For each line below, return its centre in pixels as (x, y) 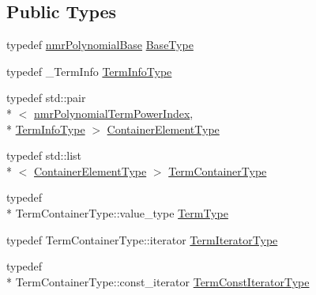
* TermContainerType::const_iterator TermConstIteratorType (158, 281)
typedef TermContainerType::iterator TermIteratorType (142, 239)
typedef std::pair (46, 98)
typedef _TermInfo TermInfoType (89, 71)
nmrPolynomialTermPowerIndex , (114, 113)
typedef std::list (44, 155)
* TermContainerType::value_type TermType (117, 212)
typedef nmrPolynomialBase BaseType (100, 45)
